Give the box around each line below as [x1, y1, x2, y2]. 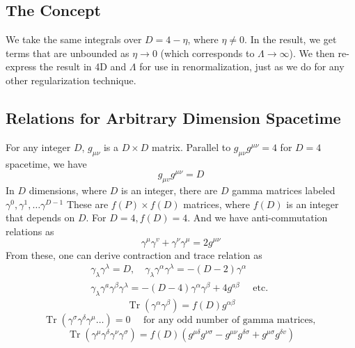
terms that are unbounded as [6, 45, 129, 60]
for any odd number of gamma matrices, [143, 315, 316, 325]
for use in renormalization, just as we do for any [139, 59, 345, 74]
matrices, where [183, 196, 251, 211]
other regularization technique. [6, 72, 136, 87]
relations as [6, 223, 54, 238]
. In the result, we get [244, 32, 337, 47]
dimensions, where [29, 183, 107, 198]
